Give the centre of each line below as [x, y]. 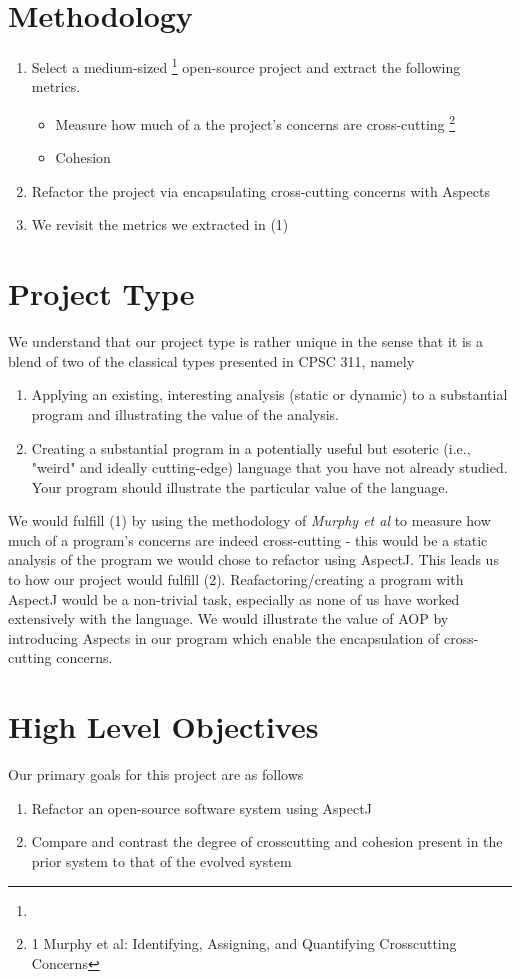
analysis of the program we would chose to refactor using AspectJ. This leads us [253, 559]
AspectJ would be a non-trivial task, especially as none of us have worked [234, 598]
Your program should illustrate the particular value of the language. [240, 486]
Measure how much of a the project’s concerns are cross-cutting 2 [255, 122]
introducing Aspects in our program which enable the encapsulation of [224, 637]
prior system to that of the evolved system [161, 860]
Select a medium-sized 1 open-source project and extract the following [246, 65]
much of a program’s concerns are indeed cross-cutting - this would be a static [248, 539]
